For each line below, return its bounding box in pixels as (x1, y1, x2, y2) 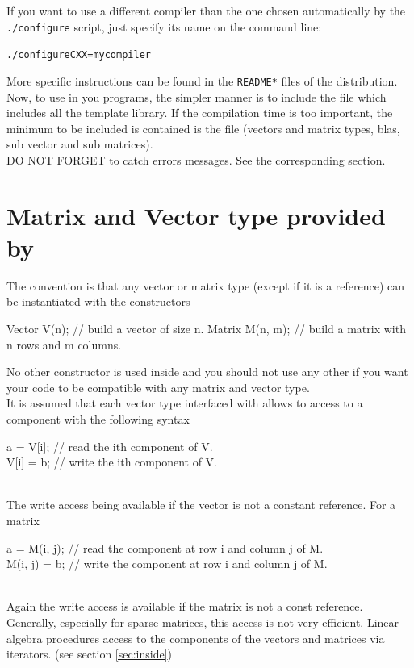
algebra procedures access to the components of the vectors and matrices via (6, 629, 385, 646)
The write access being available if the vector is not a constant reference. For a (6, 496, 396, 513)
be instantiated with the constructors (6, 293, 190, 310)
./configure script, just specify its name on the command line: (6, 18, 322, 35)
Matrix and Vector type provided (6, 198, 386, 232)
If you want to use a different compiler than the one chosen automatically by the (6, 2, 406, 19)
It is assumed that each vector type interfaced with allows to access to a (6, 395, 363, 411)
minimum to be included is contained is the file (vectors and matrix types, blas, (6, 119, 400, 136)
